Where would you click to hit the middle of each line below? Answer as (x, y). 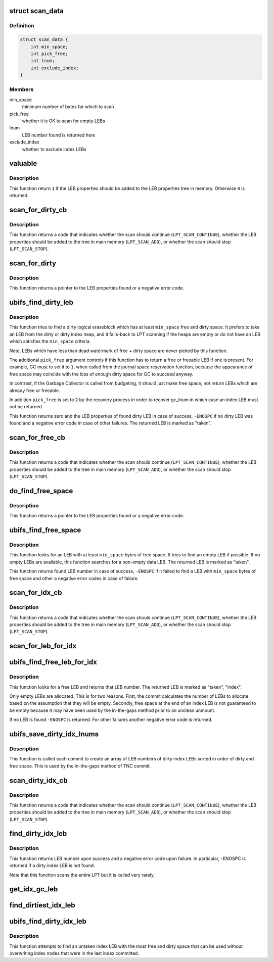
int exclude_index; (55, 68)
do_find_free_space (41, 491)
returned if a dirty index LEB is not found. (52, 865)
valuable (23, 163)
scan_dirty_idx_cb (38, 780)
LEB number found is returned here (59, 135)
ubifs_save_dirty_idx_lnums (54, 734)
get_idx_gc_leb (34, 889)
